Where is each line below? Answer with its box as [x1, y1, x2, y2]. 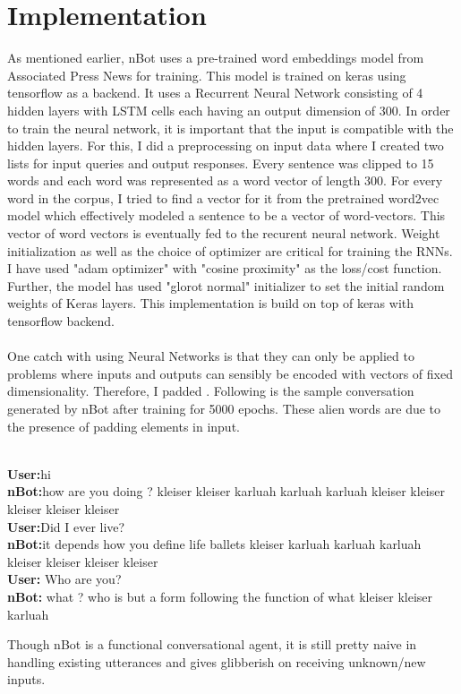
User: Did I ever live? [7, 517, 125, 535]
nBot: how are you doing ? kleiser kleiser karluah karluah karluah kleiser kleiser [7, 482, 445, 501]
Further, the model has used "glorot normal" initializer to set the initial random [7, 276, 445, 295]
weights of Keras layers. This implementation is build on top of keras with [7, 294, 414, 313]
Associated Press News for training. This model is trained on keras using [7, 65, 406, 84]
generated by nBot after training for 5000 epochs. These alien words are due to [7, 399, 441, 417]
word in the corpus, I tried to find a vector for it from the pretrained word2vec [7, 188, 440, 207]
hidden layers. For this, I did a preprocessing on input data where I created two [7, 136, 444, 155]
